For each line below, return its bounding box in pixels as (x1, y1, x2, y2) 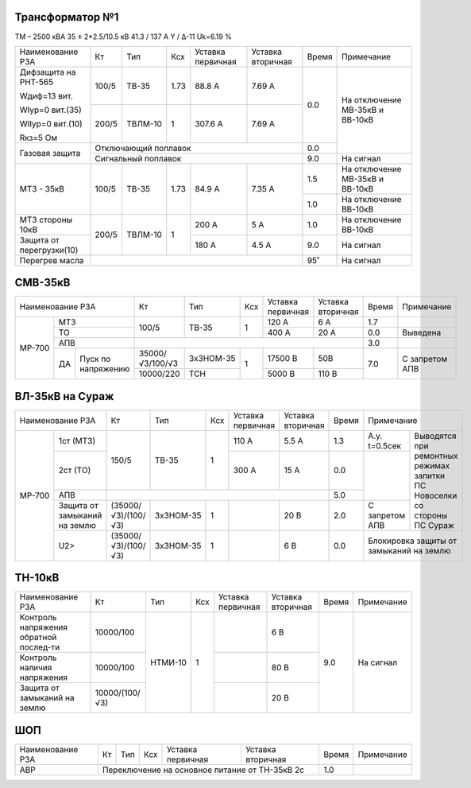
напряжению (79, 363, 130, 374)
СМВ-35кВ (14, 276, 71, 289)
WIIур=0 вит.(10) (19, 118, 83, 129)
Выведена (402, 327, 442, 338)
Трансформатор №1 (14, 10, 119, 24)
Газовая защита (19, 148, 81, 159)
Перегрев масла (19, 254, 84, 266)
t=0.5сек (368, 440, 401, 451)
